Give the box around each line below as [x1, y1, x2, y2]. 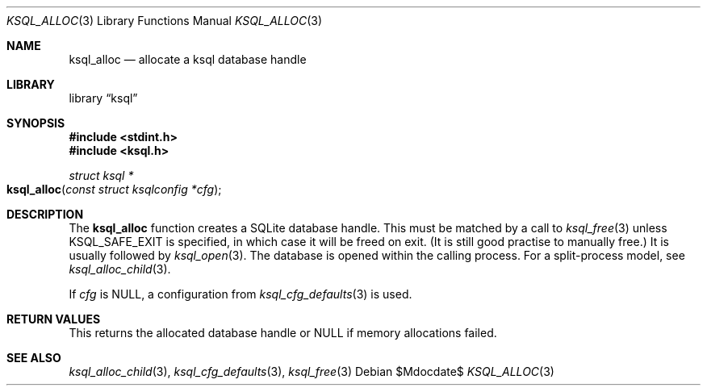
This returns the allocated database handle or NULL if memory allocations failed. [69, 326, 497, 340]
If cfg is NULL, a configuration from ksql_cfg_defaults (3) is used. [69, 287, 412, 301]
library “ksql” [69, 91, 138, 105]
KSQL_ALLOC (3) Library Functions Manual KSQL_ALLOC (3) [6, 14, 323, 27]
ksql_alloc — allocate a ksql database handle [69, 52, 307, 66]
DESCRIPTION [6, 207, 84, 221]
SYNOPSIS [6, 116, 65, 130]
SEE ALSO [6, 351, 61, 365]
